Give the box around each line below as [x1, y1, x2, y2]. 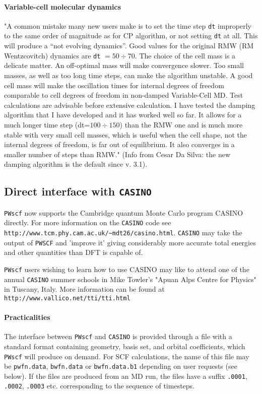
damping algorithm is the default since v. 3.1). [4, 159, 148, 169]
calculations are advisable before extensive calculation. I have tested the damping [4, 99, 255, 110]
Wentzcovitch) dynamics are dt [4, 50, 101, 60]
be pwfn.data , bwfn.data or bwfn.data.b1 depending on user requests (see [4, 361, 237, 371]
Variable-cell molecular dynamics [4, 1, 121, 12]
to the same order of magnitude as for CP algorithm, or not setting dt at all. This [4, 30, 258, 41]
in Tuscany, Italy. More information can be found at [4, 284, 165, 294]
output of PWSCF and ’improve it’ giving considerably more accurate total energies [4, 237, 256, 247]
